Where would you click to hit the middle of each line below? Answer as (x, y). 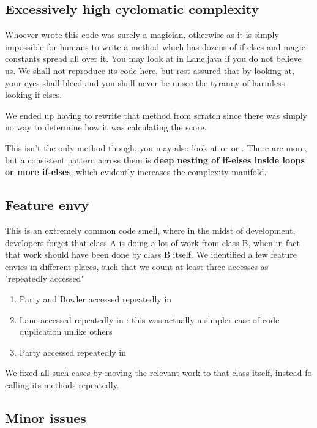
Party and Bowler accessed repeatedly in (95, 298)
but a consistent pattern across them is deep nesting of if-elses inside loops (155, 160)
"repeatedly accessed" (45, 278)
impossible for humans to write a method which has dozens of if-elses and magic (155, 46)
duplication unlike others (66, 332)
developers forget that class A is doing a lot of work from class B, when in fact (152, 242)
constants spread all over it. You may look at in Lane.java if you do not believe (153, 58)
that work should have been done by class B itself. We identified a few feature (151, 254)
